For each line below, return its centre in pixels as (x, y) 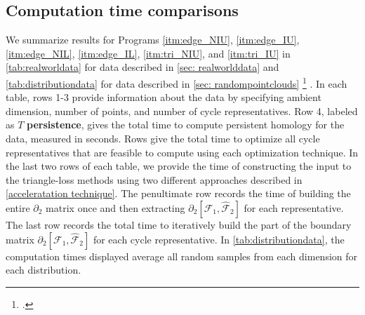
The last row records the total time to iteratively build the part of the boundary (179, 224)
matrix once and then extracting (115, 207)
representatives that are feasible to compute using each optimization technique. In (182, 152)
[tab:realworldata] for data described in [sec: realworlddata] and (142, 67)
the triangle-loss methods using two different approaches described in (154, 179)
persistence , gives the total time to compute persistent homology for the (186, 125)
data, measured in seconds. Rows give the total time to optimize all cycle (163, 139)
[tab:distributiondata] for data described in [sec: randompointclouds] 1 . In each (177, 82)
